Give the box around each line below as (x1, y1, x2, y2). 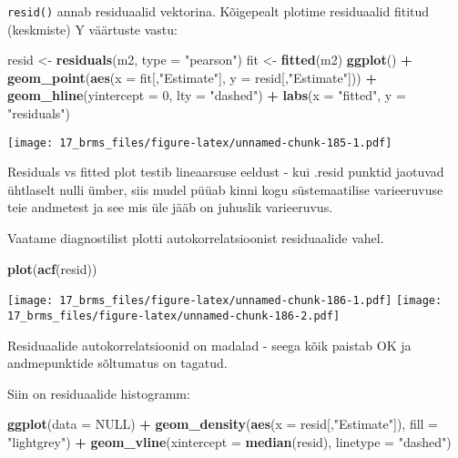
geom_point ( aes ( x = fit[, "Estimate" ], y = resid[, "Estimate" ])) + (7, 67, 377, 87)
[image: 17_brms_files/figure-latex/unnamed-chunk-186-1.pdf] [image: (7, 294, 443, 308)
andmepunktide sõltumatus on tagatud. (7, 353, 228, 372)
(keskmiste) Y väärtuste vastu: (7, 19, 178, 38)
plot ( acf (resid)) (7, 259, 97, 278)
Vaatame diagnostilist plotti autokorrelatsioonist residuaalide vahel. (7, 229, 384, 248)
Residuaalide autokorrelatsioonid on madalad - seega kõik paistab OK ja (7, 335, 412, 354)
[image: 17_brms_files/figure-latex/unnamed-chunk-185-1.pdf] (7, 136, 392, 149)
